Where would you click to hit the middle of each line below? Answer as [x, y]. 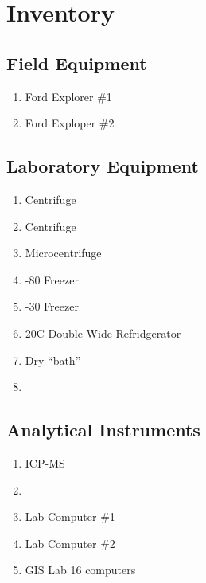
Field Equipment [77, 63]
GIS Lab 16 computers [80, 570]
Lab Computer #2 [70, 543]
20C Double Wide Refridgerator [103, 333]
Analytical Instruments [103, 430]
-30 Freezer [52, 306]
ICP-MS [45, 462]
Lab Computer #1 [70, 516]
